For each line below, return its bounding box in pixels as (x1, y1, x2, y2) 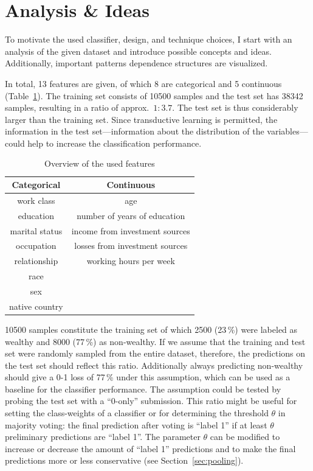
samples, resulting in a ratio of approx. (5, 101, 150, 114)
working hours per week (86, 254, 175, 267)
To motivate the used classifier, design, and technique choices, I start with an (5, 33, 292, 46)
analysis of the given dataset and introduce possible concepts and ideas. (5, 44, 272, 57)
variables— (267, 125, 308, 138)
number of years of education (77, 209, 185, 222)
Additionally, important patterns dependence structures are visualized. (5, 57, 268, 69)
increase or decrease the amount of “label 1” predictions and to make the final (5, 442, 296, 455)
